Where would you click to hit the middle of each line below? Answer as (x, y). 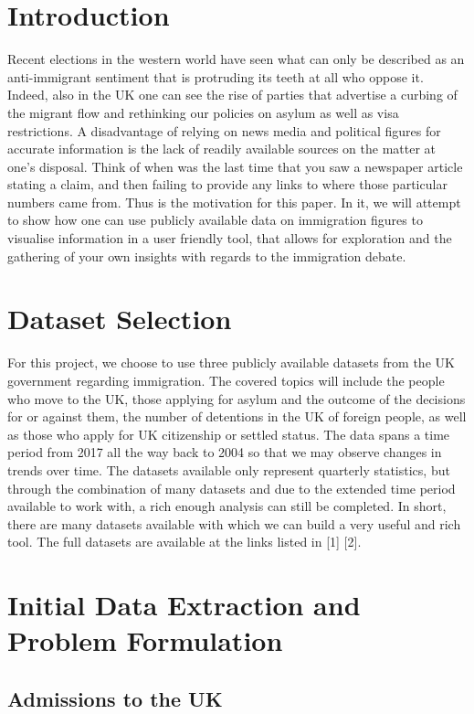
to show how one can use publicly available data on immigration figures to (215, 220)
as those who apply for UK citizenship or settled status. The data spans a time (229, 434)
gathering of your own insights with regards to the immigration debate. (207, 256)
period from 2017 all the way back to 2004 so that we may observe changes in (225, 452)
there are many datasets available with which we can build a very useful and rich (234, 523)
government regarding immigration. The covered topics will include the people (226, 380)
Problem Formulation (145, 640)
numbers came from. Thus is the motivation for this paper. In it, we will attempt (234, 202)
